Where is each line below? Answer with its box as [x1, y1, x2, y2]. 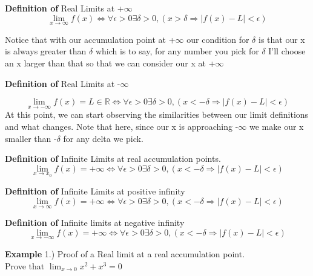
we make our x [249, 120, 304, 132]
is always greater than [5, 45, 87, 57]
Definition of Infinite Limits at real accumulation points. [5, 152, 221, 165]
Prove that [5, 259, 45, 272]
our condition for [186, 33, 249, 45]
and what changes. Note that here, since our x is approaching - [5, 120, 239, 132]
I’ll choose [268, 45, 306, 57]
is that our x [258, 33, 305, 45]
